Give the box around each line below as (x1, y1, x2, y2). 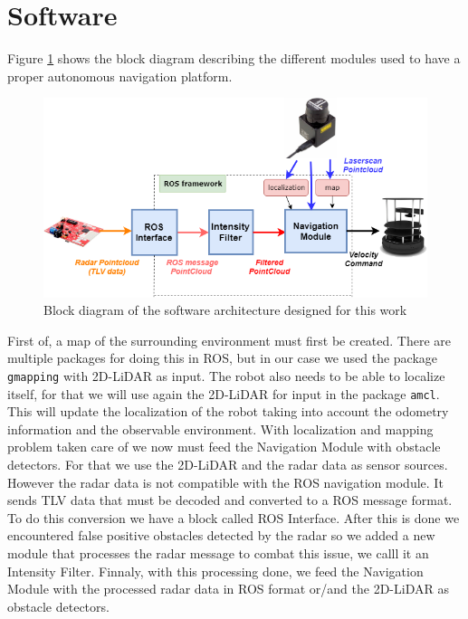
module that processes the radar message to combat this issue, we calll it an (7, 543, 429, 562)
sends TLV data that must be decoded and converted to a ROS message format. (7, 490, 453, 509)
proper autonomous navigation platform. (7, 66, 233, 85)
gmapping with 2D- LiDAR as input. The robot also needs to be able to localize (7, 366, 445, 385)
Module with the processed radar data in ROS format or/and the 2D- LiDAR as (7, 579, 449, 598)
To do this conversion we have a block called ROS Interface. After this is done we (7, 508, 460, 527)
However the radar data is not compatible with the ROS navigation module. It (7, 472, 444, 491)
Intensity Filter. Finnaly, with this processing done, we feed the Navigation (7, 561, 424, 580)
